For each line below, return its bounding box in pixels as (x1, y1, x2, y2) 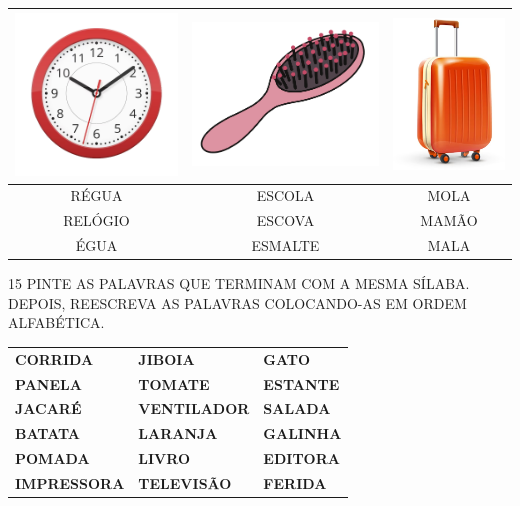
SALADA (263, 398, 331, 419)
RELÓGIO (63, 210, 130, 231)
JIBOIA (138, 348, 195, 369)
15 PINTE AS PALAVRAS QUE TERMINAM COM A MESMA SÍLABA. (8, 273, 470, 294)
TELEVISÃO (138, 472, 232, 493)
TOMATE (138, 373, 210, 394)
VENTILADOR (138, 398, 250, 419)
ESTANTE (263, 373, 340, 394)
